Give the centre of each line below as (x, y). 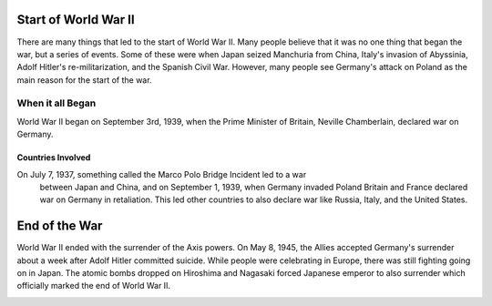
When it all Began (56, 103)
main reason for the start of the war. (84, 80)
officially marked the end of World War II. (94, 286)
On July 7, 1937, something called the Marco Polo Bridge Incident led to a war (162, 174)
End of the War (60, 226)
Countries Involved (54, 158)
